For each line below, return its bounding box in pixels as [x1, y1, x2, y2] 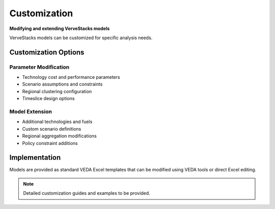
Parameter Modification [9, 64, 70, 71]
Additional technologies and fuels [22, 118, 93, 125]
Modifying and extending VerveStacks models [9, 25, 110, 32]
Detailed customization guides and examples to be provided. [23, 190, 150, 196]
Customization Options [9, 48, 85, 56]
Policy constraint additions [22, 140, 78, 146]
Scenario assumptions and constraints [22, 81, 103, 87]
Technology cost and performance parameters [22, 74, 120, 80]
